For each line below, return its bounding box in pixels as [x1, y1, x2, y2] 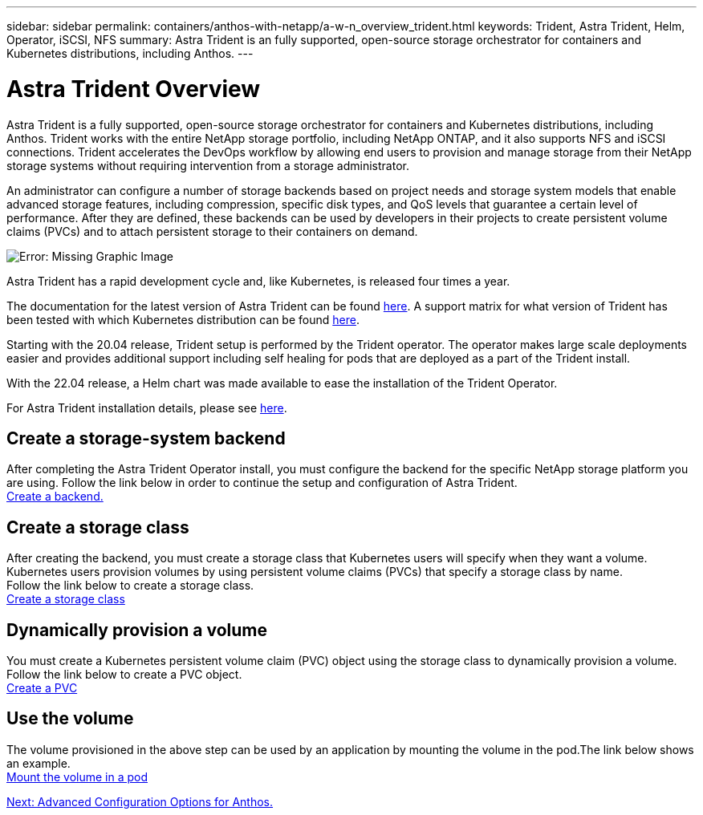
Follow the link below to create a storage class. [6, 578, 254, 593]
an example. [6, 756, 71, 770]
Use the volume [6, 708, 134, 729]
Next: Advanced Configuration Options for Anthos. [6, 794, 274, 809]
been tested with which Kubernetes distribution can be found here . [6, 312, 360, 326]
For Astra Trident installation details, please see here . [6, 400, 287, 415]
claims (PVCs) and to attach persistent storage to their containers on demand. [6, 224, 418, 238]
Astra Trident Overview [6, 75, 261, 103]
